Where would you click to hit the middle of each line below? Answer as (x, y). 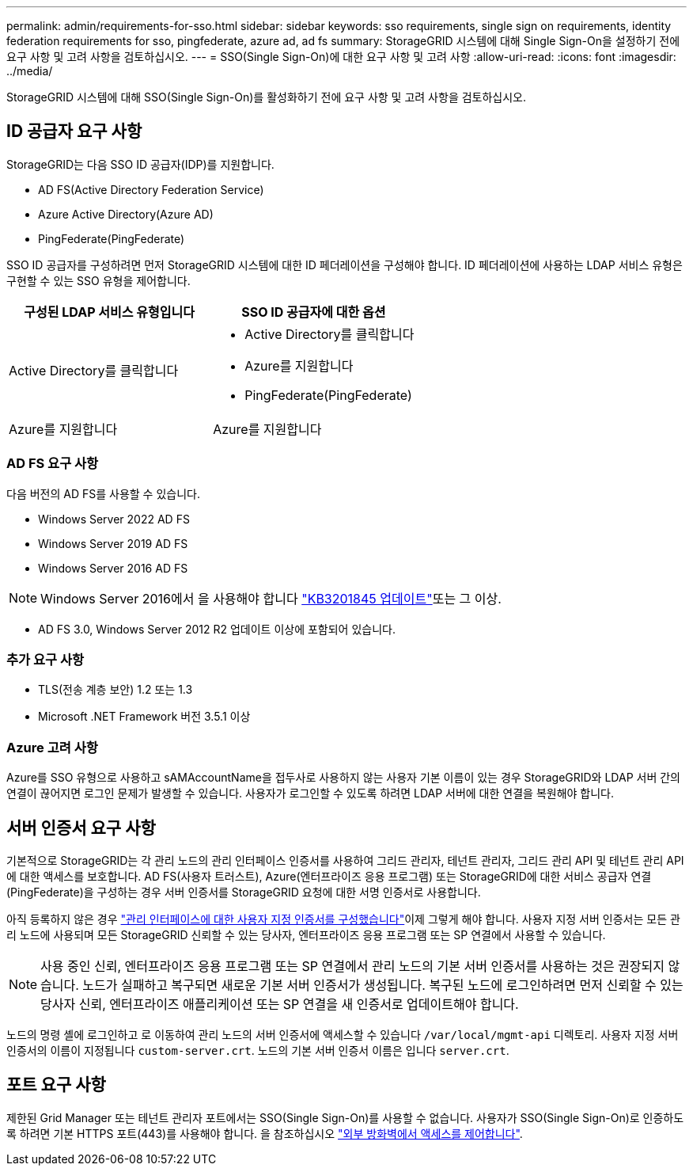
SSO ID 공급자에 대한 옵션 (314, 312)
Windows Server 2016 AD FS (113, 568)
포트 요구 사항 (56, 1085)
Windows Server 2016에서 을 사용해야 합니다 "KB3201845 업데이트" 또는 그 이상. (271, 598)
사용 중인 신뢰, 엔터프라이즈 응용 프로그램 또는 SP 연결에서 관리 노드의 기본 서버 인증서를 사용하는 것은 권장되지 (352, 966)
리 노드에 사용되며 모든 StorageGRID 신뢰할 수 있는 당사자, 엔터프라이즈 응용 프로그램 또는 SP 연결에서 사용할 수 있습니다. (306, 934)
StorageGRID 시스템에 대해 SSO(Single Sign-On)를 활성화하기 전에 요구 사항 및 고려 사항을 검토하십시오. (267, 97)
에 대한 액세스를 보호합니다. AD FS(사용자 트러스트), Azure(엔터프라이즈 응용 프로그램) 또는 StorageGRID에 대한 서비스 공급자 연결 (329, 876)
